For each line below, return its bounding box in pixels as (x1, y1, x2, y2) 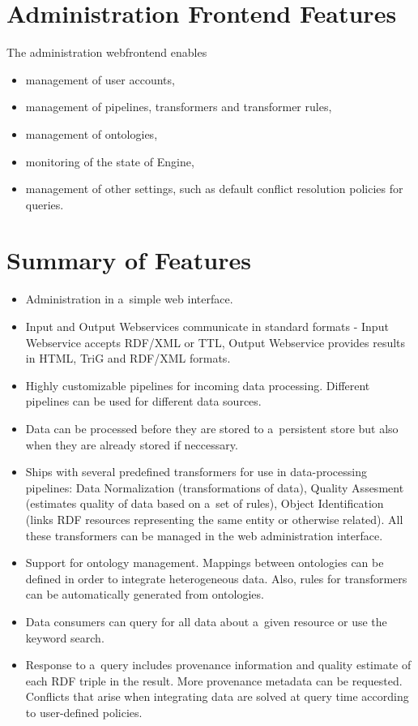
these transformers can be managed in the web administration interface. (25, 526, 383, 543)
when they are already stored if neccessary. (25, 436, 238, 453)
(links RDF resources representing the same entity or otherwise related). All (25, 510, 403, 527)
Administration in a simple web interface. (25, 290, 233, 307)
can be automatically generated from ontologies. (25, 586, 264, 603)
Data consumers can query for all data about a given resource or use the (25, 612, 387, 629)
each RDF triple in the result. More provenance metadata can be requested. (25, 672, 403, 689)
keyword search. (25, 629, 104, 646)
